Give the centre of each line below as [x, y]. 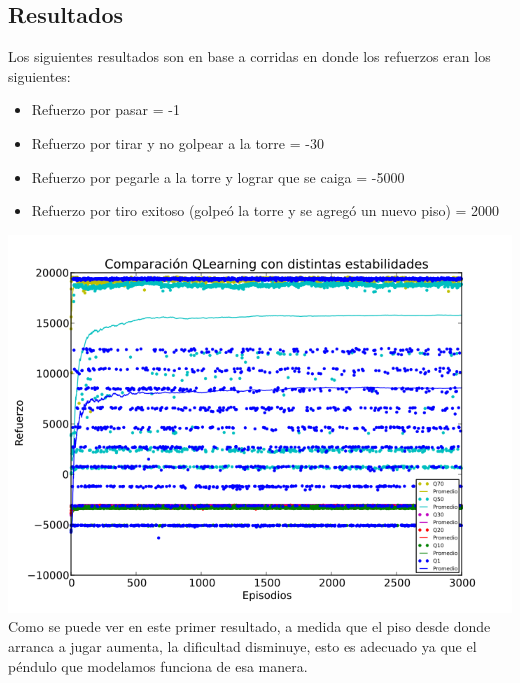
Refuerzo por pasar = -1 [105, 109]
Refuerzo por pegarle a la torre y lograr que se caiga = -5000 [218, 176]
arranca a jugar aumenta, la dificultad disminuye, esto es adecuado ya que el [242, 645]
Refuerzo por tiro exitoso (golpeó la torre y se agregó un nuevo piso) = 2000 [265, 210]
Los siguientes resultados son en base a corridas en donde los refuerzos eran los [249, 56]
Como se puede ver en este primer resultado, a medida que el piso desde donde [249, 626]
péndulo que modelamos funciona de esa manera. [158, 665]
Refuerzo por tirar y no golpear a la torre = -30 [177, 142]
